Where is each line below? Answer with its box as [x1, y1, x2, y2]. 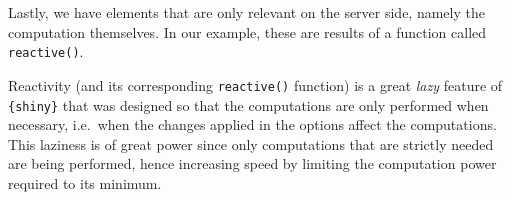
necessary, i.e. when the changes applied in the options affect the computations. [8, 114, 497, 135]
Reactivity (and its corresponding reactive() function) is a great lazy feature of [8, 74, 503, 95]
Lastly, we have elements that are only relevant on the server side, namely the [8, 2, 485, 22]
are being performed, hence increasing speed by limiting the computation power [8, 153, 497, 174]
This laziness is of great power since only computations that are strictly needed [8, 133, 494, 154]
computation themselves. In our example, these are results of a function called [8, 21, 487, 42]
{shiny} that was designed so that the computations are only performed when [8, 94, 489, 115]
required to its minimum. [8, 172, 162, 193]
